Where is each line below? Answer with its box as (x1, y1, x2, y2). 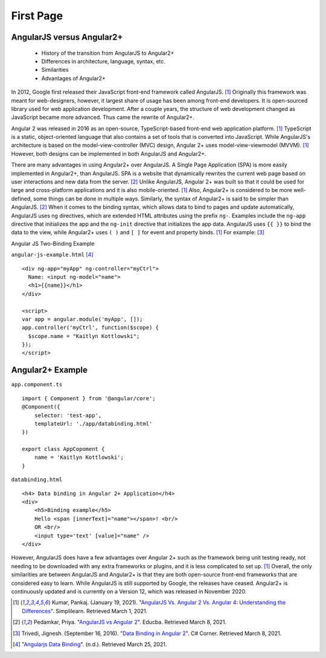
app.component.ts (11, 381, 63, 388)
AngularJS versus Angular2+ (11, 32, 123, 42)
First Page (11, 9, 63, 22)
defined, (11, 195, 33, 202)
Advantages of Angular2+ (41, 74, 106, 81)
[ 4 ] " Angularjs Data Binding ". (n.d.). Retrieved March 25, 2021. (13, 640, 167, 648)
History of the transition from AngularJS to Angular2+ (41, 49, 174, 57)
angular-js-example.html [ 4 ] (11, 251, 94, 258)
